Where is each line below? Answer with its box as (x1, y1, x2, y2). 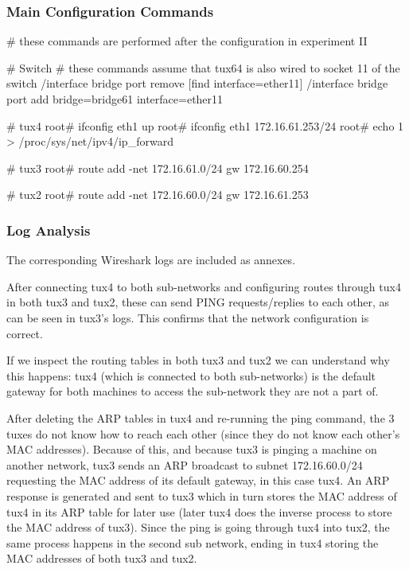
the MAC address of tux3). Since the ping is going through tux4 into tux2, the (6, 519, 390, 536)
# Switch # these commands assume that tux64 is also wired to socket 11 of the (6, 59, 400, 76)
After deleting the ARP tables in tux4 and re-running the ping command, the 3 (6, 409, 395, 426)
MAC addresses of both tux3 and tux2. (6, 550, 197, 567)
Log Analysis (6, 220, 91, 240)
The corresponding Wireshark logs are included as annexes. (6, 251, 296, 268)
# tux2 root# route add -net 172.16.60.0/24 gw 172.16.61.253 (6, 186, 309, 203)
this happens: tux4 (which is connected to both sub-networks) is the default (6, 367, 376, 384)
